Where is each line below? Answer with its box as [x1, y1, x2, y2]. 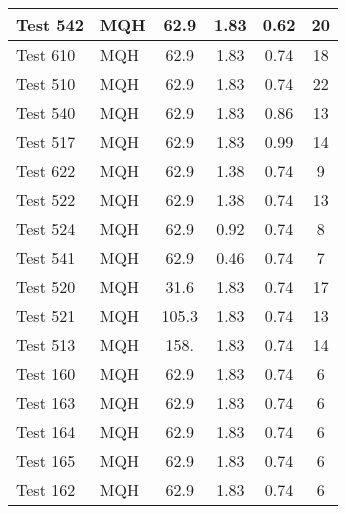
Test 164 [16, 420, 76, 443]
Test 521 [16, 304, 76, 327]
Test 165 [16, 449, 76, 472]
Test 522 [16, 188, 76, 211]
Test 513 [16, 333, 76, 356]
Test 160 [16, 362, 76, 385]
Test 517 [16, 130, 76, 153]
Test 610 [16, 43, 76, 66]
